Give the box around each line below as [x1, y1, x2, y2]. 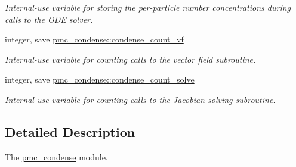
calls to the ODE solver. [5, 13, 93, 25]
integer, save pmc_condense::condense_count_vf [5, 33, 184, 45]
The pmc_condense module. [5, 150, 108, 163]
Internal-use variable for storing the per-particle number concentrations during [5, 1, 291, 13]
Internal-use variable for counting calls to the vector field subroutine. [5, 53, 256, 65]
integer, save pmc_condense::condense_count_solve [5, 73, 195, 86]
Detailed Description [5, 122, 135, 141]
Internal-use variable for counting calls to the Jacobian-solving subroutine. [5, 93, 276, 105]
